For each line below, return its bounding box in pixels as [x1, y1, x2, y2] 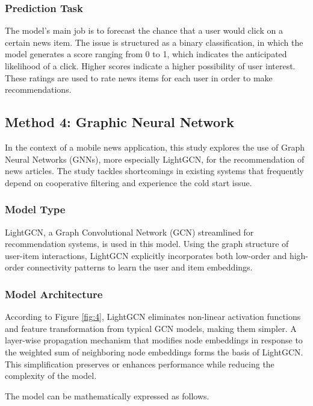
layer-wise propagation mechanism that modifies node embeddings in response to [5, 334, 303, 346]
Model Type [5, 202, 66, 217]
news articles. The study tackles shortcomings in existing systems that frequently [5, 164, 304, 177]
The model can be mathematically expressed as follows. [5, 389, 209, 402]
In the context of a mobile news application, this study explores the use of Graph [5, 140, 305, 153]
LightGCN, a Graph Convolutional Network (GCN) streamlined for [5, 225, 254, 238]
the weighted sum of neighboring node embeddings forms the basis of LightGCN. [5, 345, 303, 358]
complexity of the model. [5, 369, 97, 382]
